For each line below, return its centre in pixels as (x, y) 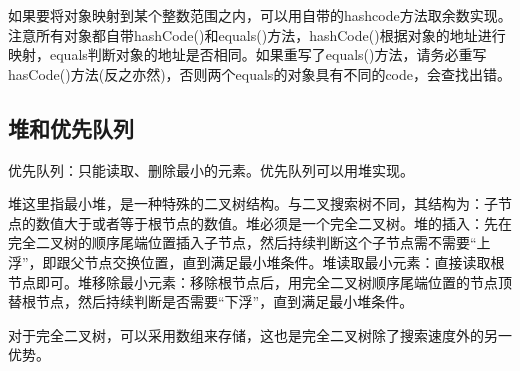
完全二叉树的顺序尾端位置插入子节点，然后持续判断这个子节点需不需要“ (242, 242)
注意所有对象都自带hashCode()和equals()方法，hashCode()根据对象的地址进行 (257, 34)
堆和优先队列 (71, 127)
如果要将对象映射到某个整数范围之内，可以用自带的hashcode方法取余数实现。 (260, 15)
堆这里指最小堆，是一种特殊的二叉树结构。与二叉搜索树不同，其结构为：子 (253, 203)
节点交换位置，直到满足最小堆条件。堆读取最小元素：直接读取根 (294, 261)
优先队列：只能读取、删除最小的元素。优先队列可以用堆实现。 (211, 169)
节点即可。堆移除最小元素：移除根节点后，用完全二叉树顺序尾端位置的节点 (253, 281)
